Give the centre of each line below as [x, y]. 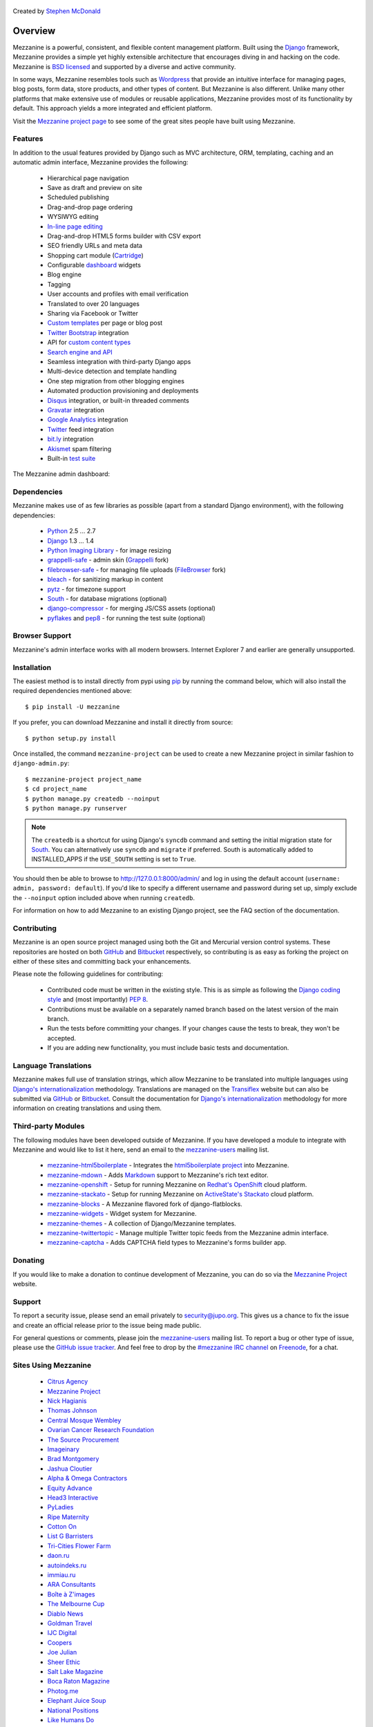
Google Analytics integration [88, 420]
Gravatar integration [76, 410]
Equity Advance [70, 1488]
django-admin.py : [41, 763]
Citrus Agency [68, 1382]
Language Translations [52, 1065]
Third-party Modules [49, 1126]
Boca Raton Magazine [78, 1681]
